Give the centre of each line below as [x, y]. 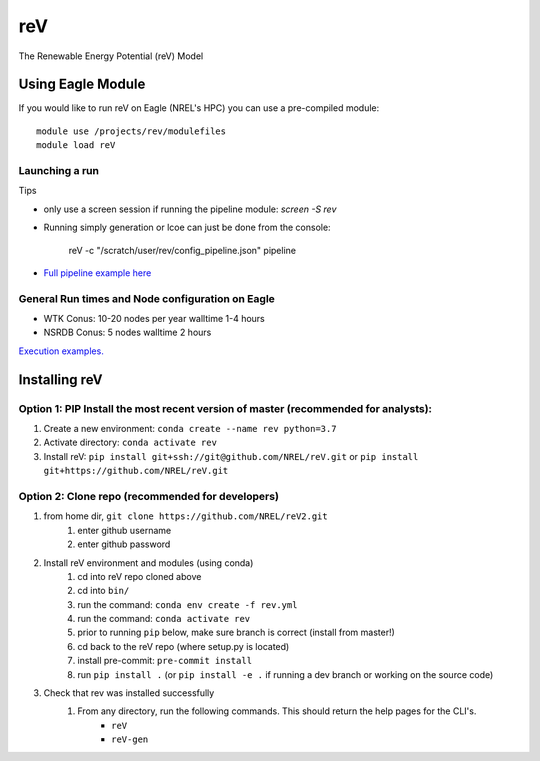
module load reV [76, 145]
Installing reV [61, 379]
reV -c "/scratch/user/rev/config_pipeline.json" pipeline [182, 250]
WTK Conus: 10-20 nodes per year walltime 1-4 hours [154, 319]
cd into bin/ [103, 591]
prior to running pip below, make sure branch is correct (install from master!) [236, 632]
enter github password [124, 544]
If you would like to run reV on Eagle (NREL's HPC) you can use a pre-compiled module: [199, 108]
